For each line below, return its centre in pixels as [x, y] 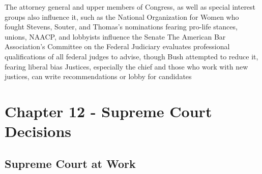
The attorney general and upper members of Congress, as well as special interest [130, 7]
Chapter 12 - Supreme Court [108, 111]
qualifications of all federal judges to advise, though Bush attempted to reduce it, [132, 56]
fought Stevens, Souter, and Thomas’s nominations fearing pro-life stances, [121, 27]
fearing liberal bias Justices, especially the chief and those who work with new [126, 66]
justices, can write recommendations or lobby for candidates [98, 76]
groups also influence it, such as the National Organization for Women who [122, 16]
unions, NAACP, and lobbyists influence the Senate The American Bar [115, 36]
